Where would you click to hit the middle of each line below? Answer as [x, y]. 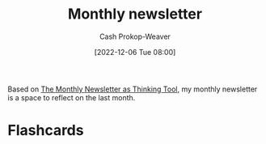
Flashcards [46, 131]
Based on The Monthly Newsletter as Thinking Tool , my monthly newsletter [133, 89]
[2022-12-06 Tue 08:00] [135, 52]
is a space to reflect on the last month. [72, 97]
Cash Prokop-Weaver [135, 36]
